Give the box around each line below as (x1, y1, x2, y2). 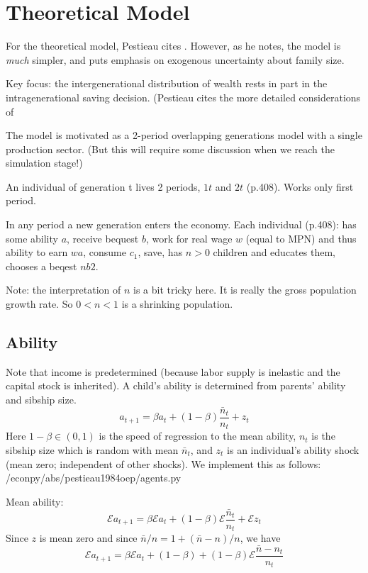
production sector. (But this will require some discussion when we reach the (6, 141, 335, 156)
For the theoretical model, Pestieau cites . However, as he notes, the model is (6, 38, 341, 53)
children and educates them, (213, 245, 335, 260)
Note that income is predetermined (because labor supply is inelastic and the (6, 364, 340, 379)
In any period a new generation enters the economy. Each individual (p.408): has (6, 217, 357, 232)
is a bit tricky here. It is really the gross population (133, 282, 357, 297)
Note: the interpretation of (6, 282, 121, 297)
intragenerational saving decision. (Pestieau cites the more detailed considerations (6, 89, 361, 104)
